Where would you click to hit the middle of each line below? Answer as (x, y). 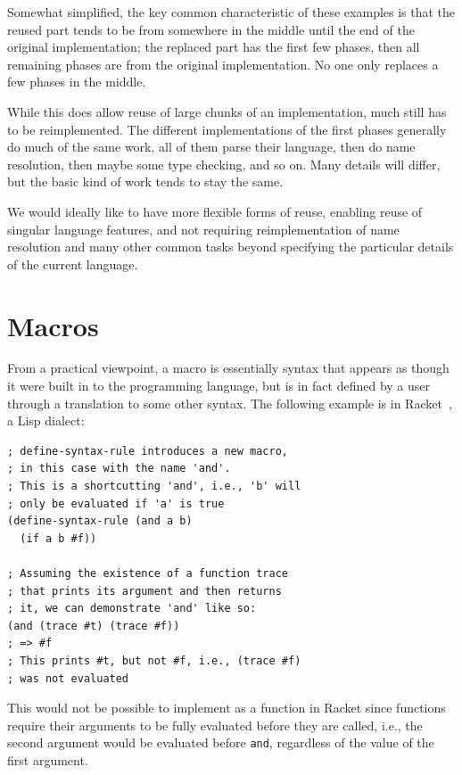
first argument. (48, 759)
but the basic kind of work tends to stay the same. (145, 181)
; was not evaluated (68, 678)
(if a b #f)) (58, 538)
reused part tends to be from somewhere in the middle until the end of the (211, 29)
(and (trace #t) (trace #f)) (94, 626)
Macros (53, 325)
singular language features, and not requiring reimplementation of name (203, 229)
